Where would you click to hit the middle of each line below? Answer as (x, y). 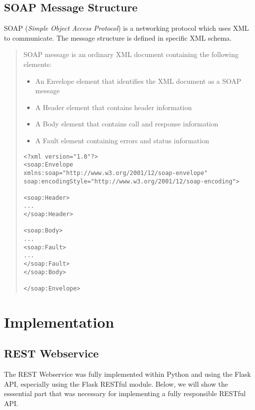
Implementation (59, 322)
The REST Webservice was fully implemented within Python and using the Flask (127, 374)
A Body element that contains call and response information (127, 124)
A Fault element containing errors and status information (122, 140)
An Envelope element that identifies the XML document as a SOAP (138, 81)
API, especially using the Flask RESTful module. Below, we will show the (116, 383)
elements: (38, 64)
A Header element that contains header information (113, 107)
